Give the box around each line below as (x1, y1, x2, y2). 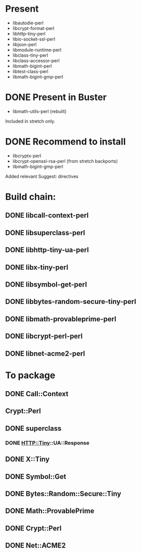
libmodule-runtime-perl (12, 47, 62, 53)
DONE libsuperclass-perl (5, 228, 85, 237)
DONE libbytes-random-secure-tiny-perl (5, 297, 136, 306)
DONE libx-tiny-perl (5, 263, 68, 271)
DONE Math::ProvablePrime (5, 507, 95, 515)
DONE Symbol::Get (5, 472, 67, 481)
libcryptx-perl (12, 153, 41, 159)
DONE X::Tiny (5, 455, 50, 464)
